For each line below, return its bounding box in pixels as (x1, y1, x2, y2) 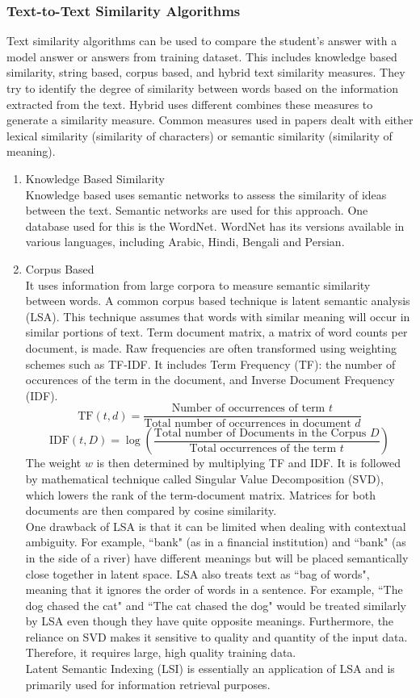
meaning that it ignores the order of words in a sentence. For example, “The (25, 581, 403, 598)
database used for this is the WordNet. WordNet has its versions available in (25, 217, 405, 234)
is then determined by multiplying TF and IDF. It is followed (96, 454, 401, 471)
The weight (25, 454, 82, 471)
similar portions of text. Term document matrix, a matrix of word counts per (25, 324, 408, 341)
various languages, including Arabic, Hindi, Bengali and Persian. (25, 233, 345, 250)
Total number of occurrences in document (144, 418, 351, 430)
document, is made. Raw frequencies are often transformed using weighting (25, 339, 397, 356)
